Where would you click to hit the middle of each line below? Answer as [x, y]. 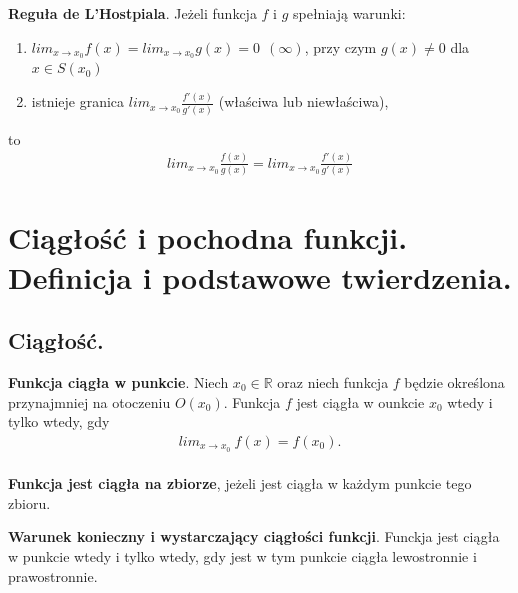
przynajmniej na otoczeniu [89, 401]
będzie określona [454, 381]
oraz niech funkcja [333, 381]
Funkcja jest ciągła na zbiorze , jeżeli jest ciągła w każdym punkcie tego [240, 483]
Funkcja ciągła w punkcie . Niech [118, 381]
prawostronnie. [53, 575]
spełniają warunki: [349, 13]
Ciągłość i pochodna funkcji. [208, 237]
